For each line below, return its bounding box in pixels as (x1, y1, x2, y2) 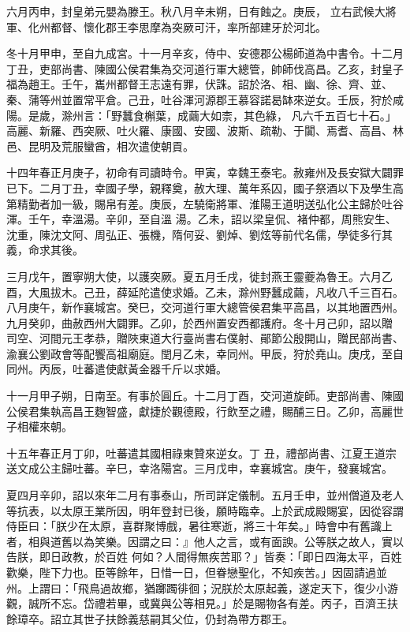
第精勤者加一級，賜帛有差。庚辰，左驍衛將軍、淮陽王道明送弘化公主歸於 (6, 195, 382, 211)
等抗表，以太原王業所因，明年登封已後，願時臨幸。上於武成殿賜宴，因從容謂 (6, 502, 404, 518)
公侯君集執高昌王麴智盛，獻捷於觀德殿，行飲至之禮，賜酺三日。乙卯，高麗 (6, 402, 393, 419)
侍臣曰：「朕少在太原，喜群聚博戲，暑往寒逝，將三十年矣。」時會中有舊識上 (6, 518, 393, 534)
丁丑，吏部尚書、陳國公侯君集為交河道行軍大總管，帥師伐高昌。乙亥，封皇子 (6, 60, 404, 77)
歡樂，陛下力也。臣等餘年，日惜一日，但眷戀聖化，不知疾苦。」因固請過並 (6, 564, 387, 580)
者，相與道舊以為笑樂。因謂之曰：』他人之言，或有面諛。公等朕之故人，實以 (6, 533, 404, 549)
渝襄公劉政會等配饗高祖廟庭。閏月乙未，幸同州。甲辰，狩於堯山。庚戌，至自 (6, 345, 404, 361)
